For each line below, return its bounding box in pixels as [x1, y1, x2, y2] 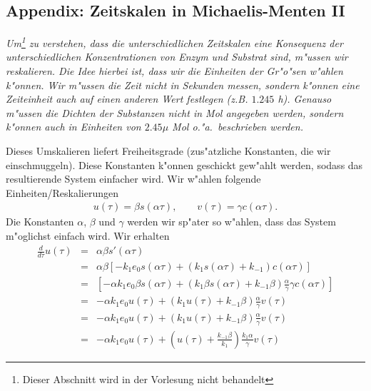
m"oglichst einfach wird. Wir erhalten [6, 228, 170, 243]
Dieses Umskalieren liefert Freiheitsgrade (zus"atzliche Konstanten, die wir [6, 143, 331, 158]
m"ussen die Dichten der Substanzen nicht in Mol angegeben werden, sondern [6, 105, 344, 120]
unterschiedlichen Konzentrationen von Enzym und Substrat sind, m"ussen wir [6, 49, 348, 64]
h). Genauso [278, 91, 332, 106]
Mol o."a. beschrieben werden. [172, 119, 303, 134]
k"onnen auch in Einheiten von [6, 119, 141, 134]
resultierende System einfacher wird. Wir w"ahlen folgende [6, 171, 261, 186]
